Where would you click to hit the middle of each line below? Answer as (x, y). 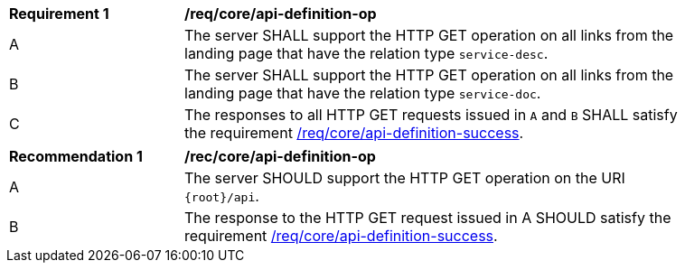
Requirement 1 (59, 14)
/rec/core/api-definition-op (280, 156)
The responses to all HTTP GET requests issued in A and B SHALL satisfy (431, 115)
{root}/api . (222, 196)
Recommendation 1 (76, 156)
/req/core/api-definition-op (281, 14)
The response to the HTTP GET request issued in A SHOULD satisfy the (428, 218)
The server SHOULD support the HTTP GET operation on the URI (405, 178)
